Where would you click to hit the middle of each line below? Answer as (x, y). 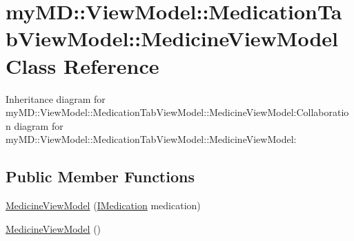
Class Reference (82, 65)
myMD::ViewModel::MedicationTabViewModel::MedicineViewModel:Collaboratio (177, 112)
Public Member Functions (100, 176)
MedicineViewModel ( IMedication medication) (103, 205)
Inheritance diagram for (56, 98)
